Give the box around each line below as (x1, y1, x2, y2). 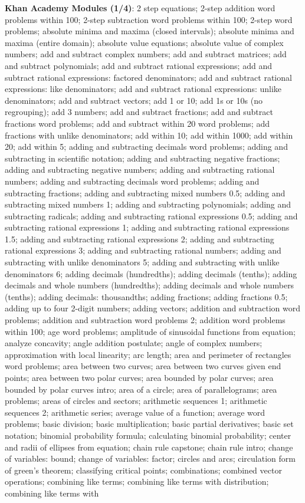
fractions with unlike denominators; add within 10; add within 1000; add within (5, 129, 293, 141)
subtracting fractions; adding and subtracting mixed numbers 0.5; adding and (5, 186, 286, 199)
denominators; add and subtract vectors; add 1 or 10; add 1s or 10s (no (5, 94, 263, 106)
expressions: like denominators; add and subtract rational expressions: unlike (5, 83, 282, 95)
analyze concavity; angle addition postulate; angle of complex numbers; (5, 337, 263, 349)
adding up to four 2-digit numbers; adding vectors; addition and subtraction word (5, 302, 301, 314)
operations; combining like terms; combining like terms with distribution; (5, 475, 269, 488)
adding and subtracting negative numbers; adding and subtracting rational (5, 163, 275, 176)
